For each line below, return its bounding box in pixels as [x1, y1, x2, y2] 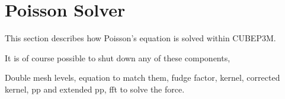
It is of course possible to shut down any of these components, [5, 51, 230, 64]
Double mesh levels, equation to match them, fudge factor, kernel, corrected [5, 71, 280, 84]
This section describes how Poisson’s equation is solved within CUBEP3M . [5, 32, 276, 44]
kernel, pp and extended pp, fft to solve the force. [5, 82, 185, 95]
